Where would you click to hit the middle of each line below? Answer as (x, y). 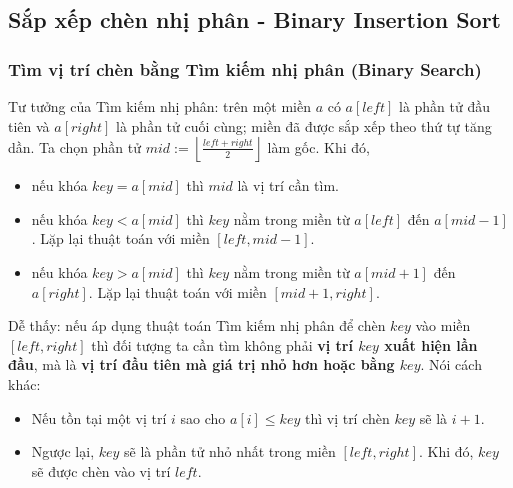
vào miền (443, 325)
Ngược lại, (63, 451)
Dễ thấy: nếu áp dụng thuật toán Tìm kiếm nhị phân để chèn (197, 325)
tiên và (29, 125)
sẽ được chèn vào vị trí (101, 470)
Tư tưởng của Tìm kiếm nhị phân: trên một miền (159, 106)
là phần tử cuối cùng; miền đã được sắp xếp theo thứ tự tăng (304, 125)
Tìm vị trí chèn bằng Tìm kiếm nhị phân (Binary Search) (245, 68)
